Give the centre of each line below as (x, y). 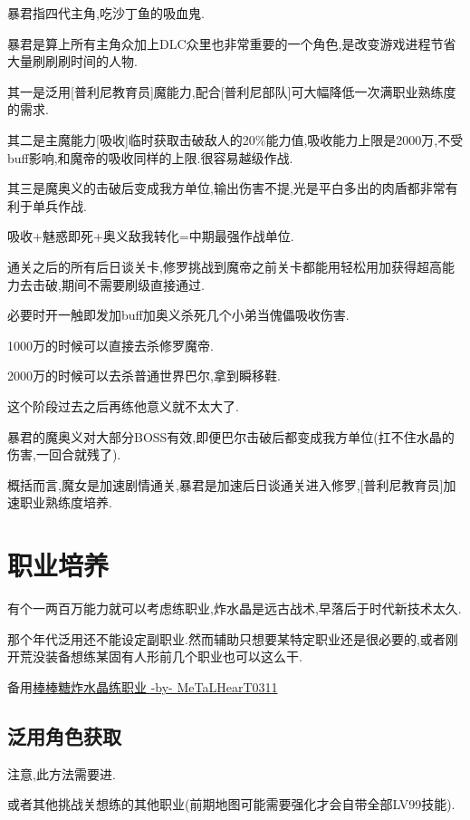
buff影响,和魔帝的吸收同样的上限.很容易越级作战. (150, 157)
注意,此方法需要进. (62, 773)
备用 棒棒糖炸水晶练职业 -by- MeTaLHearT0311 (143, 686)
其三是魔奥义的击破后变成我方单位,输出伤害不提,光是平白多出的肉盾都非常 (226, 188)
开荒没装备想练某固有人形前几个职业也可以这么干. (155, 656)
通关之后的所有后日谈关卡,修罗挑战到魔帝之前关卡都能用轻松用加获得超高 (225, 266)
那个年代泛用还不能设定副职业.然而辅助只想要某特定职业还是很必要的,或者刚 (233, 638)
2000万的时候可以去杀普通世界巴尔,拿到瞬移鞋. (144, 376)
